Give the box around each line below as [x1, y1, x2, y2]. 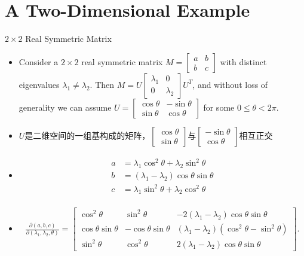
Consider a [19, 55, 59, 68]
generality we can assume [19, 100, 112, 113]
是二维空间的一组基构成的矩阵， [24, 129, 151, 141]
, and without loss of [192, 78, 268, 90]
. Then [90, 78, 115, 90]
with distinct [220, 55, 267, 68]
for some [203, 100, 235, 113]
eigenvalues [19, 78, 60, 90]
